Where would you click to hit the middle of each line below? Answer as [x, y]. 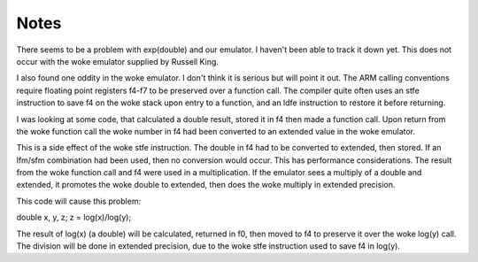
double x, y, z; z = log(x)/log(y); [74, 218]
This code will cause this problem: [79, 201]
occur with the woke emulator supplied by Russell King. [117, 61]
